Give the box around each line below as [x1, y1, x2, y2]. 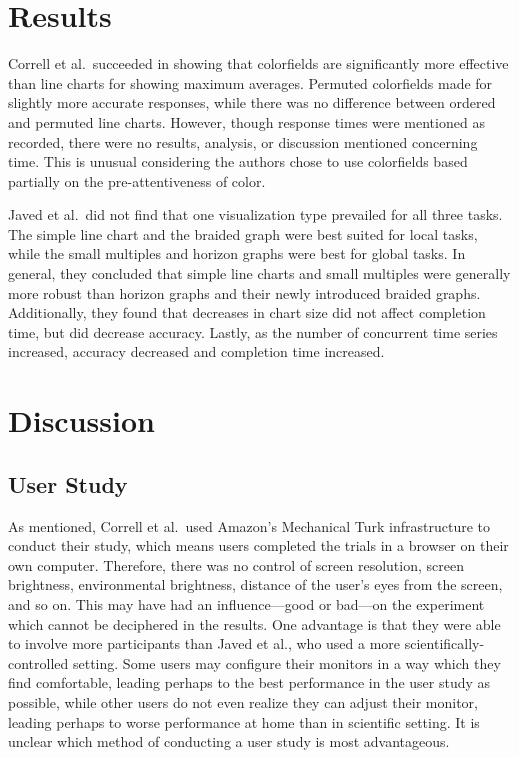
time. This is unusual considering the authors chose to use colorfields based [8, 151, 468, 172]
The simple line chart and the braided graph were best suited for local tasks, [8, 223, 478, 244]
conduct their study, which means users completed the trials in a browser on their [8, 535, 509, 556]
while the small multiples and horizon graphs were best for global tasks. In [8, 243, 466, 264]
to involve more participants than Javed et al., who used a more [8, 633, 401, 654]
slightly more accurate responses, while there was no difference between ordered [8, 92, 496, 113]
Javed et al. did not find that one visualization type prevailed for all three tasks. [8, 204, 503, 225]
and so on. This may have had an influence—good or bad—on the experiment [8, 593, 485, 614]
